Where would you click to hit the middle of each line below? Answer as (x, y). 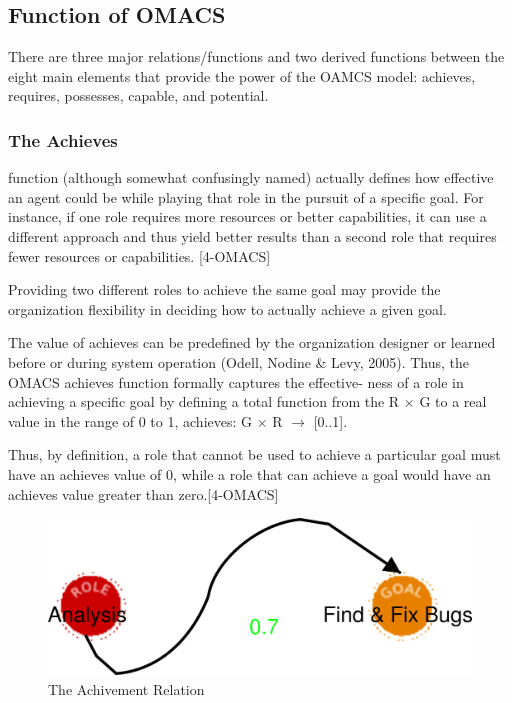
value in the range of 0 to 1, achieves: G (130, 420)
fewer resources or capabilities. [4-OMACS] (139, 255)
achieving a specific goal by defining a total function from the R (204, 401)
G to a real (453, 401)
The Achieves (63, 139)
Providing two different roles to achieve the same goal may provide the (224, 289)
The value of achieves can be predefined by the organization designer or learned (252, 342)
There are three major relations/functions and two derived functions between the (256, 56)
